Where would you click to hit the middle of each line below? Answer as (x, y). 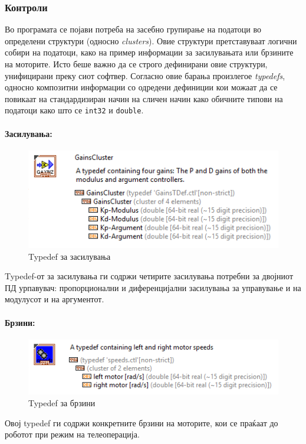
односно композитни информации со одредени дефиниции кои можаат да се (141, 87)
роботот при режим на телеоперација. (72, 434)
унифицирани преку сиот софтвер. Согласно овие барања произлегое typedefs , (145, 75)
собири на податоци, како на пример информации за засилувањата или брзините (149, 52)
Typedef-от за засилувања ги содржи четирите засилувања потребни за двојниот (149, 276)
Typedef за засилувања (70, 256)
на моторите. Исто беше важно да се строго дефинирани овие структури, (136, 64)
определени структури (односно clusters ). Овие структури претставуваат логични (151, 40)
